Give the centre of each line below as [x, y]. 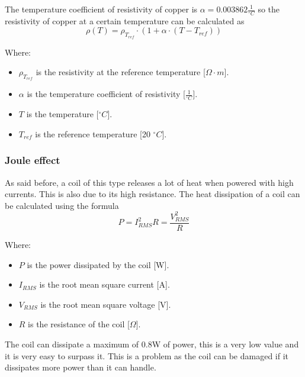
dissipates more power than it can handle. [81, 367]
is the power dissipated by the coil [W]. [98, 264]
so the [269, 9]
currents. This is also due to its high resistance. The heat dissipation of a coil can [152, 194]
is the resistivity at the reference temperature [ [121, 72]
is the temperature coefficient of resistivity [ [106, 94]
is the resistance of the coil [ [79, 324]
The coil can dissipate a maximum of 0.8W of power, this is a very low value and [152, 344]
